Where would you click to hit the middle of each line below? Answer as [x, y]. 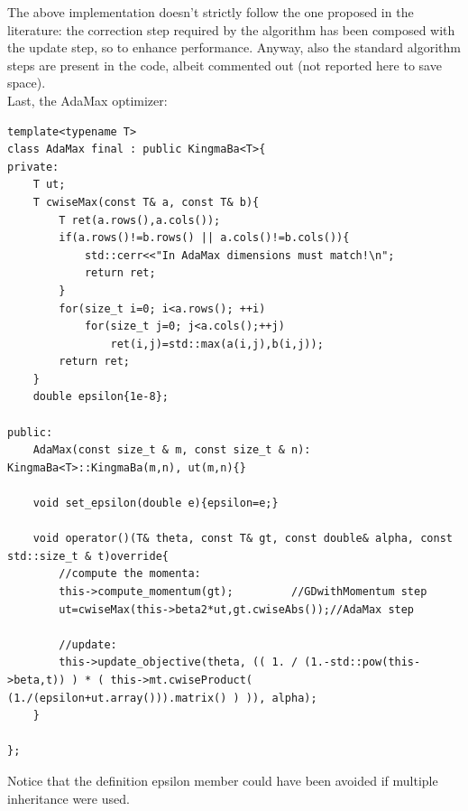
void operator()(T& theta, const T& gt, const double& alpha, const [243, 539]
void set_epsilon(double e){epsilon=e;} [156, 503]
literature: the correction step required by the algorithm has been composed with [231, 29]
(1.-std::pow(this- [362, 662]
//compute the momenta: [130, 574]
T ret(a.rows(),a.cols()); [140, 220]
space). [27, 83]
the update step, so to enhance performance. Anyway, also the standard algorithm [234, 47]
